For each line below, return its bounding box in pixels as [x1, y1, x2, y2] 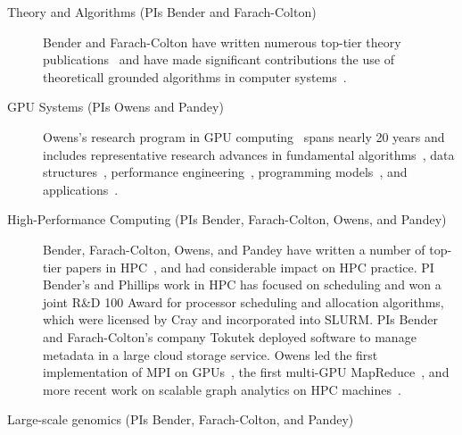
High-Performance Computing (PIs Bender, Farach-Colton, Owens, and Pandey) [7, 210, 447, 229]
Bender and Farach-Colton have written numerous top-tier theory [43, 32, 401, 51]
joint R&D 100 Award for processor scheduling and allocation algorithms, [43, 292, 444, 311]
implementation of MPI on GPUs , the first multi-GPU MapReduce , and [43, 363, 450, 381]
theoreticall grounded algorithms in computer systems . [43, 67, 347, 86]
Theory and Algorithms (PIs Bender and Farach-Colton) [7, 3, 317, 21]
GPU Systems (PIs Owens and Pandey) [7, 97, 224, 116]
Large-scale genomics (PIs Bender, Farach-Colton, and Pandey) [7, 410, 354, 429]
